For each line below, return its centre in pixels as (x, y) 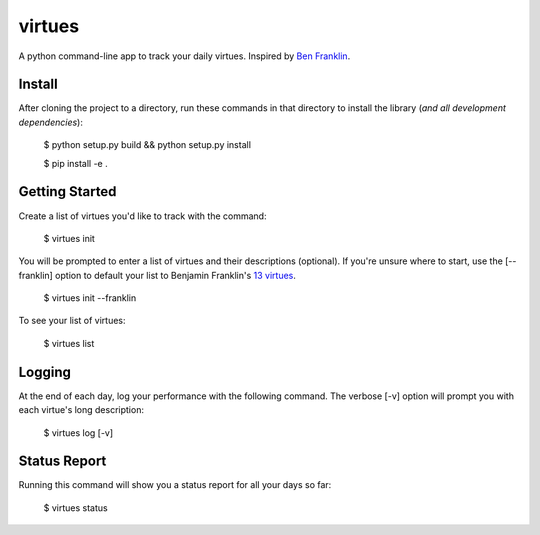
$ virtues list (69, 343)
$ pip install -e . (76, 163)
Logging (45, 371)
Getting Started (67, 191)
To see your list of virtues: (72, 321)
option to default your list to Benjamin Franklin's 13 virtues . (176, 275)
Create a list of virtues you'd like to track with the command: (142, 216)
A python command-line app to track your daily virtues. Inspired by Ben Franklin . (184, 56)
